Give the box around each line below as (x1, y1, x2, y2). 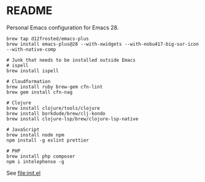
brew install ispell (6, 68, 60, 74)
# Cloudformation (6, 78, 51, 84)
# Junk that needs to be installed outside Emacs (6, 57, 136, 63)
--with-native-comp (6, 46, 56, 53)
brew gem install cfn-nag (6, 89, 72, 95)
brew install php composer (6, 153, 75, 159)
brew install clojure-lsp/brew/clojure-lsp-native (6, 115, 139, 122)
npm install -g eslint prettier (6, 137, 89, 144)
